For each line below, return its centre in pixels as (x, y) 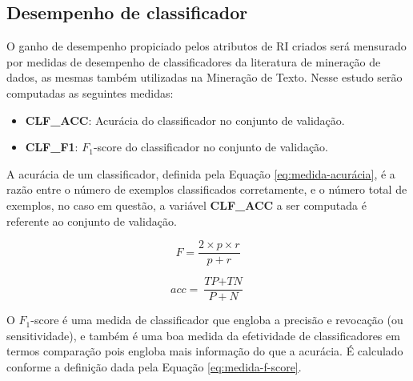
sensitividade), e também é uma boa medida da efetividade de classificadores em (203, 335)
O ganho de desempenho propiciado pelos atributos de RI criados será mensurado (206, 46)
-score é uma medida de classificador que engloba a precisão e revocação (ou (217, 320)
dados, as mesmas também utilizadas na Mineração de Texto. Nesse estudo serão (204, 77)
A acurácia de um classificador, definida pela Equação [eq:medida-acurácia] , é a (201, 173)
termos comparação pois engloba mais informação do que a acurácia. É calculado (205, 351)
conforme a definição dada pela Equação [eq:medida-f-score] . (154, 367)
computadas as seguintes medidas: (90, 92)
